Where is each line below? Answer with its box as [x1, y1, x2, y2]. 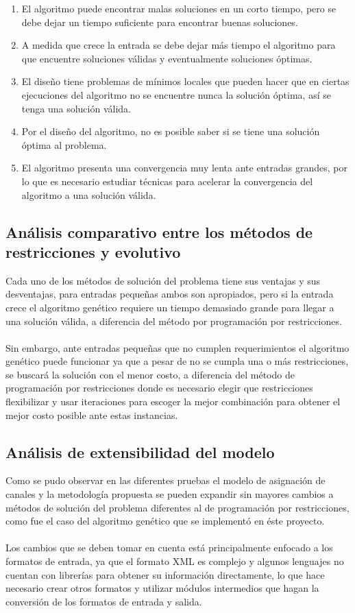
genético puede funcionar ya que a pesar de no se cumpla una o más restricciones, [5, 354, 349, 368]
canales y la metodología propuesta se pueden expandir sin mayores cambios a [5, 487, 334, 501]
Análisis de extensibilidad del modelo [5, 441, 275, 462]
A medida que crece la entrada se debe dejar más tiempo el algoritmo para [21, 38, 336, 52]
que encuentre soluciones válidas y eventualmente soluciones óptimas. [21, 51, 313, 65]
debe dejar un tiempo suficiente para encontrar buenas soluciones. [21, 14, 298, 29]
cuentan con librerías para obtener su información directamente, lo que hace [5, 567, 325, 581]
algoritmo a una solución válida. [21, 187, 156, 202]
